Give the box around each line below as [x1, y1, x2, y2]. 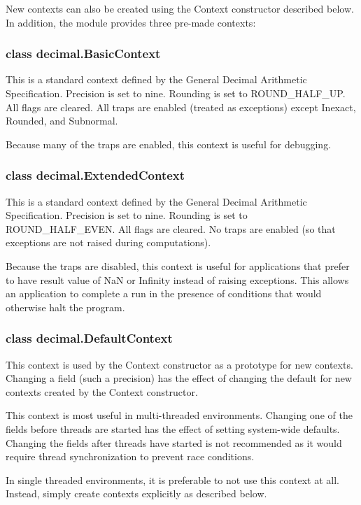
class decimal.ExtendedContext [6, 166, 185, 184]
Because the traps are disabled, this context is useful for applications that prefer [6, 258, 350, 273]
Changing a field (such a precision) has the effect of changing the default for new [6, 371, 352, 385]
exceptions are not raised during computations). [6, 235, 211, 250]
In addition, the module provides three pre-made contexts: [6, 15, 256, 29]
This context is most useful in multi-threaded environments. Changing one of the [6, 408, 353, 422]
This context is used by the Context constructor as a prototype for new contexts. [6, 357, 353, 371]
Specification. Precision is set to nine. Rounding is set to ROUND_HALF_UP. [6, 86, 346, 100]
